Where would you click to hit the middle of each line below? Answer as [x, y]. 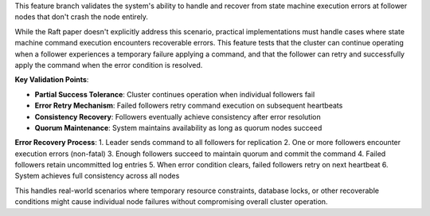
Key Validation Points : [52, 80]
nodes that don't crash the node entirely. [82, 17]
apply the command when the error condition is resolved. [109, 65]
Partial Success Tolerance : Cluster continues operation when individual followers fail [175, 94]
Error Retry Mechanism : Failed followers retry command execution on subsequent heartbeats [189, 106]
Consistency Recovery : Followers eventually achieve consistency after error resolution [178, 116]
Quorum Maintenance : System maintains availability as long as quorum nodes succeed [178, 128]
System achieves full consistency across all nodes [97, 176]
